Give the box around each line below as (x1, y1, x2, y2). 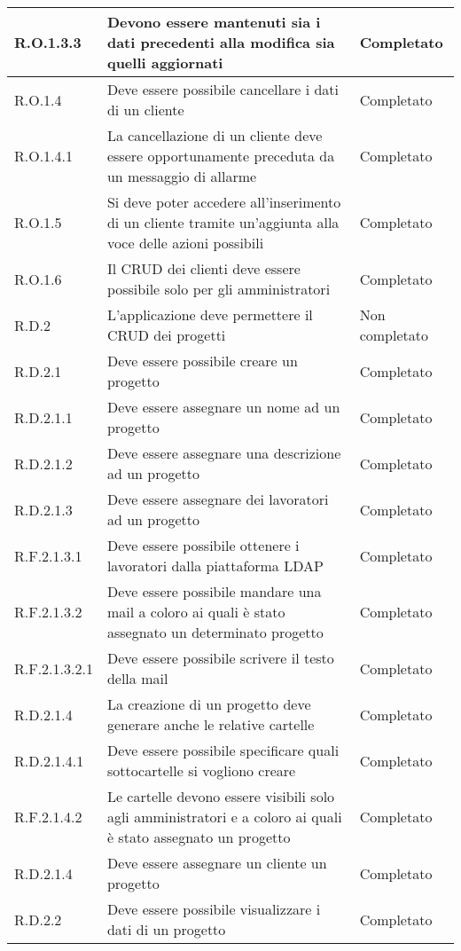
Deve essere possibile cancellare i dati (106, 79, 339, 99)
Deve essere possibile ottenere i (106, 535, 300, 555)
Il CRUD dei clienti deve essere (106, 258, 301, 279)
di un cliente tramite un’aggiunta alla (106, 212, 340, 232)
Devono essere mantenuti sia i (106, 12, 321, 32)
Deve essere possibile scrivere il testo (106, 648, 334, 668)
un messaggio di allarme (106, 166, 257, 186)
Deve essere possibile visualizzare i (106, 899, 321, 919)
